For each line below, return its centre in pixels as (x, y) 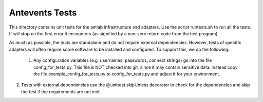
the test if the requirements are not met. (61, 91)
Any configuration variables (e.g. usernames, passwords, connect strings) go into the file (123, 60)
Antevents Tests (43, 13)
